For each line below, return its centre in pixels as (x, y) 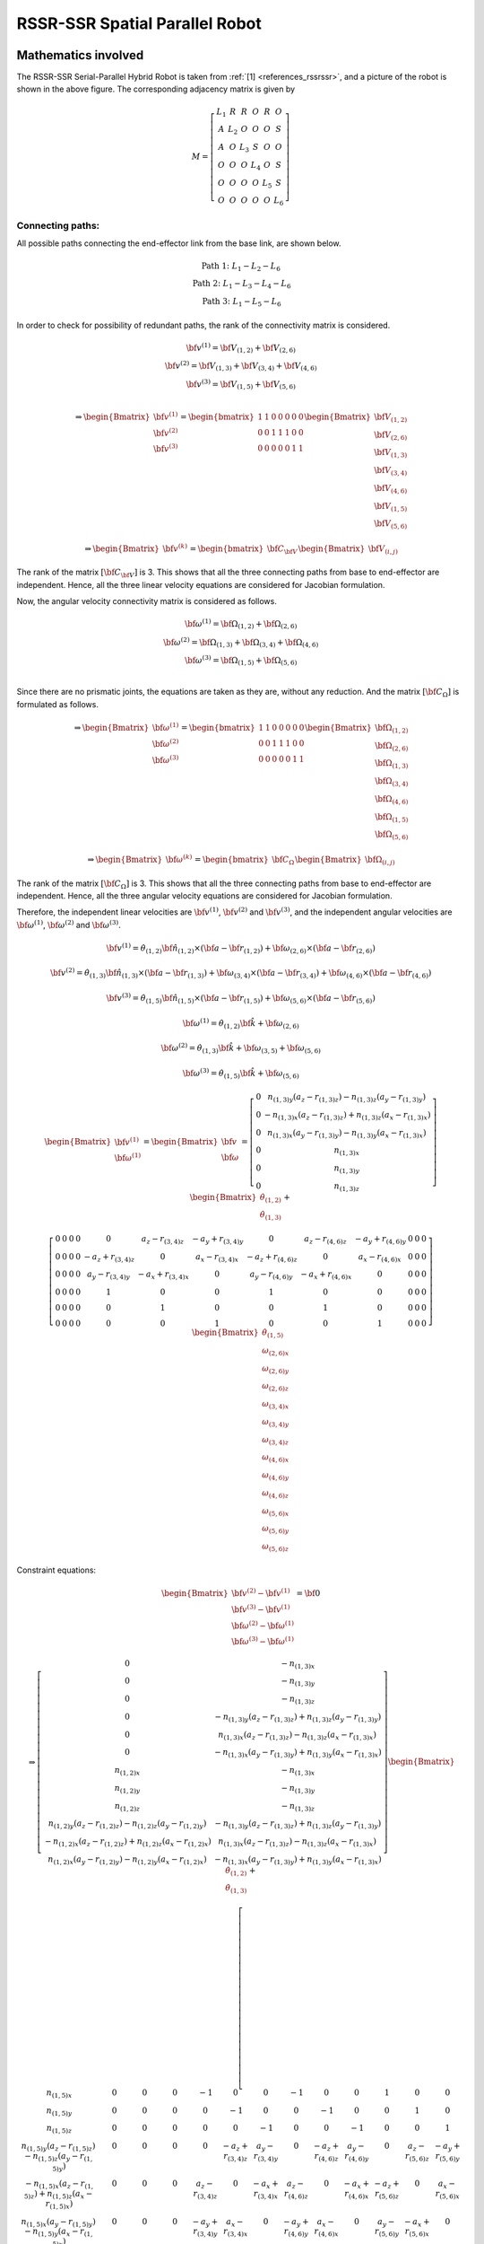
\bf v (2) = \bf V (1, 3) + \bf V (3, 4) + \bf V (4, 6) (241, 366)
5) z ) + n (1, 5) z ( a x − (58, 2195)
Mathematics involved (80, 55)
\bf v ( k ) (175, 548)
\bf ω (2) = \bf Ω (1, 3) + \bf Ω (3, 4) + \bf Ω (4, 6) (241, 643)
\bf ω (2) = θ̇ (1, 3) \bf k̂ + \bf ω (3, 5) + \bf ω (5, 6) (241, 1048)
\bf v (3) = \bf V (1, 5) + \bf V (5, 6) (241, 384)
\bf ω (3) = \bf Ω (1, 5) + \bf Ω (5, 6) (241, 661)
